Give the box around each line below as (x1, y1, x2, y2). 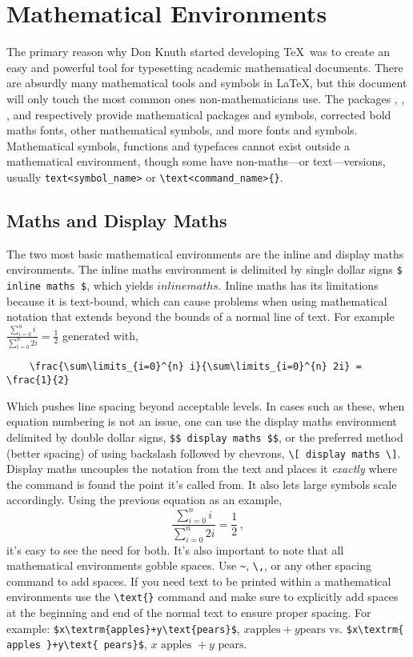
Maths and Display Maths (6, 207, 227, 232)
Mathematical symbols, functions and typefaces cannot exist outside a (6, 137, 351, 154)
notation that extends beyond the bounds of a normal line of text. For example (6, 308, 395, 325)
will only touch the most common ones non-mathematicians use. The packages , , (6, 90, 405, 106)
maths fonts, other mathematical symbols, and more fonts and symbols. (6, 122, 358, 138)
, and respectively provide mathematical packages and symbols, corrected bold (6, 106, 391, 122)
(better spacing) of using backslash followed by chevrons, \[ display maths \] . (6, 444, 401, 461)
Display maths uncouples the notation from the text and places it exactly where (6, 460, 398, 477)
